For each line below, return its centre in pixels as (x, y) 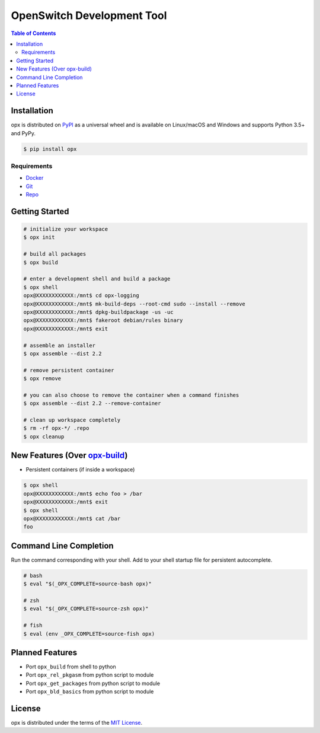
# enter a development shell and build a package (97, 279)
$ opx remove (42, 379)
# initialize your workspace (66, 229)
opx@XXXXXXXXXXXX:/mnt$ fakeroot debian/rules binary (103, 321)
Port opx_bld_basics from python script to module (90, 691)
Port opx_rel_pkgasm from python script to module (90, 675)
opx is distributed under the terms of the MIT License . (76, 723)
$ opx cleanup (44, 436)
